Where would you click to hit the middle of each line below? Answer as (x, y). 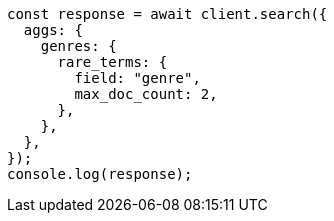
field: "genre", (137, 78)
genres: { (78, 46)
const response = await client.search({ (167, 14)
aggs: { (53, 30)
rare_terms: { (112, 62)
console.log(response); (100, 174)
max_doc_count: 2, (146, 94)
